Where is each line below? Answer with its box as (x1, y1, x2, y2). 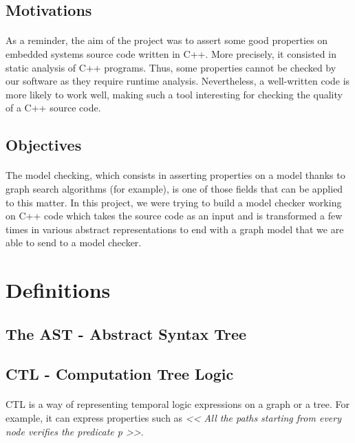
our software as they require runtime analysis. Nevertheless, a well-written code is (6, 74, 350, 88)
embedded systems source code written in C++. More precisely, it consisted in (6, 46, 336, 61)
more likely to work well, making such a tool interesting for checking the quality (6, 87, 343, 101)
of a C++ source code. (6, 100, 101, 115)
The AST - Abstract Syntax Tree (6, 323, 247, 344)
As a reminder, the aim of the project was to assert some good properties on (6, 33, 328, 47)
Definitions (6, 276, 111, 304)
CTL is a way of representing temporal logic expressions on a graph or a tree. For (6, 397, 349, 411)
